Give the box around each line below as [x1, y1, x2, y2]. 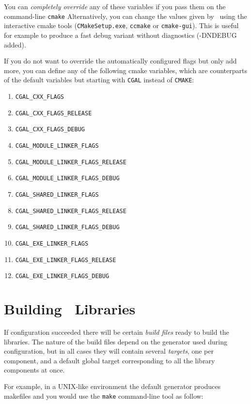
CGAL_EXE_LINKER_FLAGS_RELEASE [15, 256, 116, 264]
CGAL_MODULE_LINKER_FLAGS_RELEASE [15, 158, 126, 166]
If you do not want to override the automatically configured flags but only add [4, 56, 237, 66]
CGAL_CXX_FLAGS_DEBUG [15, 126, 85, 133]
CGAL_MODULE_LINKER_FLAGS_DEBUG [15, 175, 120, 182]
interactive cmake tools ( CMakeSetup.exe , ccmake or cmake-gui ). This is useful [4, 20, 239, 31]
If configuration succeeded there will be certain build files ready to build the [4, 326, 229, 337]
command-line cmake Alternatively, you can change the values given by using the [4, 11, 247, 21]
